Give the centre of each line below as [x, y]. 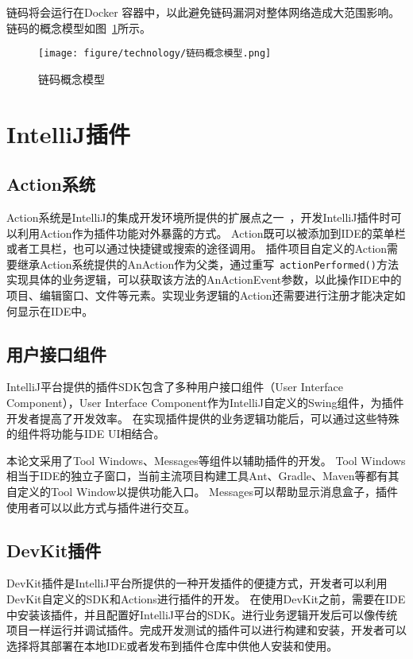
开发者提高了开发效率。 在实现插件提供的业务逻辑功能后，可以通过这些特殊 [203, 418]
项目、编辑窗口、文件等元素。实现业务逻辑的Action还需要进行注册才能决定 [201, 295]
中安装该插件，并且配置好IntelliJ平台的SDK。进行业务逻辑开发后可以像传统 [202, 614]
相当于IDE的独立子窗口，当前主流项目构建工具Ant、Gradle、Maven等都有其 [203, 476]
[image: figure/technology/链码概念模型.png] [155, 54]
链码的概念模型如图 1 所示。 [79, 27]
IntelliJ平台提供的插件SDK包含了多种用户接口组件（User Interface [175, 387]
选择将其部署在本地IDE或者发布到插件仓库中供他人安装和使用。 [172, 645]
